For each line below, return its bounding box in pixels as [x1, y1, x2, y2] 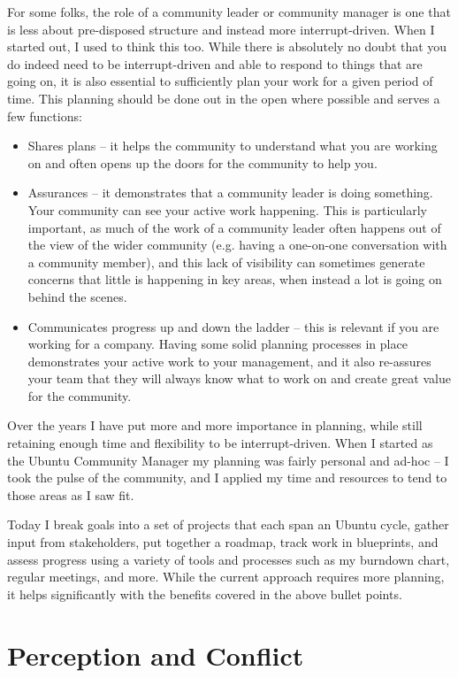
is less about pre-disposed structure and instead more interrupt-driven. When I [7, 19, 435, 38]
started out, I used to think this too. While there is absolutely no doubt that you [7, 37, 447, 56]
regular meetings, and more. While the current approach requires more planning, [7, 567, 445, 586]
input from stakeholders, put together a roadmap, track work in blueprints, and [7, 533, 439, 551]
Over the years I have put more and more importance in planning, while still [7, 416, 423, 435]
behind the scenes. [27, 287, 127, 305]
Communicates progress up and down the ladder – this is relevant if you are [27, 317, 439, 335]
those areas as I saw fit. [7, 485, 134, 504]
